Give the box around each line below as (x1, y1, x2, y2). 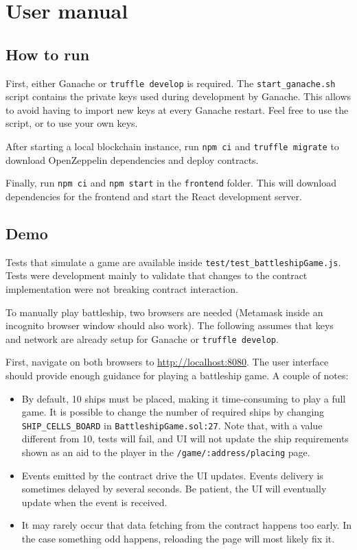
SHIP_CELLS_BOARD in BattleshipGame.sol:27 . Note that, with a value (21, 418, 323, 432)
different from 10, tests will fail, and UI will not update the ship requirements (21, 431, 349, 446)
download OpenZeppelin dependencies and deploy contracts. (5, 152, 259, 167)
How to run (5, 43, 90, 64)
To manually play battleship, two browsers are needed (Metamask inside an (5, 304, 323, 319)
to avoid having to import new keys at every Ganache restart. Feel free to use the (5, 102, 349, 117)
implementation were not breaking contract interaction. (5, 281, 238, 296)
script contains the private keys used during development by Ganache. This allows (5, 89, 352, 104)
